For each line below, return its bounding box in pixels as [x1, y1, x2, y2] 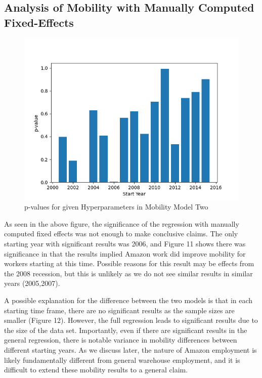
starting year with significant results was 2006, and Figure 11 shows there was [4, 238, 246, 248]
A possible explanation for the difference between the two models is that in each [4, 295, 253, 305]
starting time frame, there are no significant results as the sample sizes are [4, 305, 235, 315]
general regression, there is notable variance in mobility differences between [4, 334, 237, 345]
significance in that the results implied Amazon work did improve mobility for [4, 248, 246, 259]
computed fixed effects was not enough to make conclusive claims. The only [4, 228, 238, 239]
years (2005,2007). [4, 278, 60, 288]
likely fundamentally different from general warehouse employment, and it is [4, 354, 240, 365]
